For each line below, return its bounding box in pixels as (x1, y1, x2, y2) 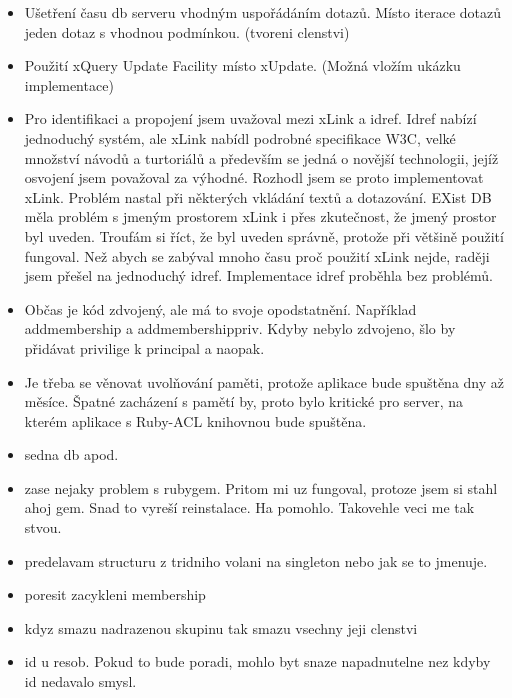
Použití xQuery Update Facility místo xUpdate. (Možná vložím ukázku (24, 55, 461, 76)
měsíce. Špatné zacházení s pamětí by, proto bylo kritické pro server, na (24, 391, 464, 412)
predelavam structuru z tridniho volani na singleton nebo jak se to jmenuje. (24, 550, 488, 571)
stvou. (24, 517, 62, 538)
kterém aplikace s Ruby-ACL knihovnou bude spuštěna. (24, 410, 367, 431)
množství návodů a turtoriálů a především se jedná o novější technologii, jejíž (24, 147, 499, 168)
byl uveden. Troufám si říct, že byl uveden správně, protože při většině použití (24, 225, 504, 246)
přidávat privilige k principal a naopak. (24, 337, 265, 358)
